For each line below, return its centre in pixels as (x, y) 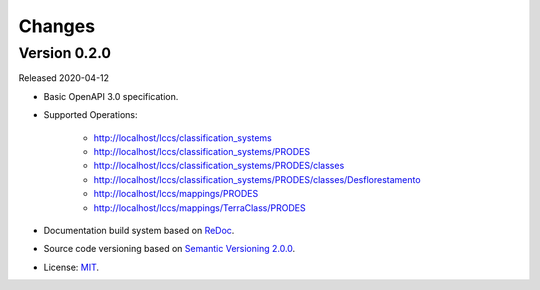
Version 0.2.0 (65, 53)
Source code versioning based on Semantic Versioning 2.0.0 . (169, 249)
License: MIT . (71, 267)
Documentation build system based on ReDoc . (139, 230)
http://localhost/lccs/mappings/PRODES (176, 194)
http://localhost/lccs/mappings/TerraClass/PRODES (199, 207)
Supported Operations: (91, 115)
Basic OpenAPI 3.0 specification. (111, 96)
